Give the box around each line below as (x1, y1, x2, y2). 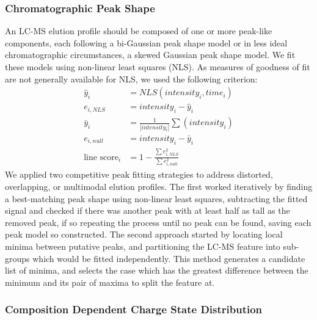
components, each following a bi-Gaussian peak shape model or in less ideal (5, 36, 288, 49)
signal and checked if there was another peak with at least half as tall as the (5, 204, 290, 217)
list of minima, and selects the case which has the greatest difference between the (5, 264, 308, 277)
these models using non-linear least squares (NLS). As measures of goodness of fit (5, 60, 310, 73)
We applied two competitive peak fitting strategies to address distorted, (5, 168, 273, 181)
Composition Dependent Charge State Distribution (5, 302, 263, 317)
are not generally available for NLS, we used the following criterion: (5, 72, 258, 85)
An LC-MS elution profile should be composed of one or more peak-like (5, 24, 272, 37)
